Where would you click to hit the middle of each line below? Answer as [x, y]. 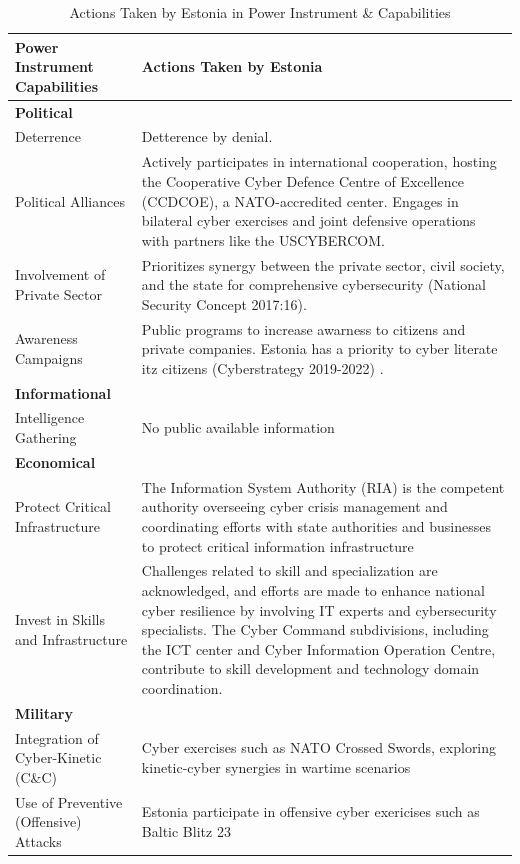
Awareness [46, 338]
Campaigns [49, 357]
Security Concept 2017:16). [224, 303]
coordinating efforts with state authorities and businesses [316, 525]
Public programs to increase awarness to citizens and [303, 328]
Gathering [46, 437]
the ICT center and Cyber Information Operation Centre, [318, 648]
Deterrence [48, 136]
